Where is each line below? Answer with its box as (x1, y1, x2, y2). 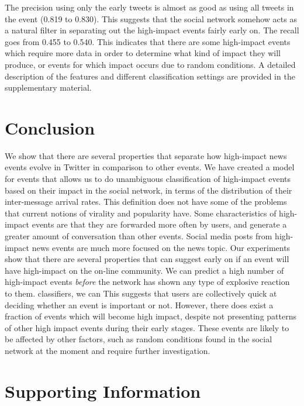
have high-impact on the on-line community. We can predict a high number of (5, 264, 284, 276)
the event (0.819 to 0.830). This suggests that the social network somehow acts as (5, 12, 297, 25)
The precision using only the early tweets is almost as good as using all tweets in (5, 1, 294, 13)
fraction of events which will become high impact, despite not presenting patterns (5, 310, 296, 322)
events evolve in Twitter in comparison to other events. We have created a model (5, 161, 295, 173)
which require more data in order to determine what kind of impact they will (5, 47, 281, 59)
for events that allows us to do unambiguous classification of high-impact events (5, 173, 291, 185)
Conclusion (5, 115, 95, 139)
